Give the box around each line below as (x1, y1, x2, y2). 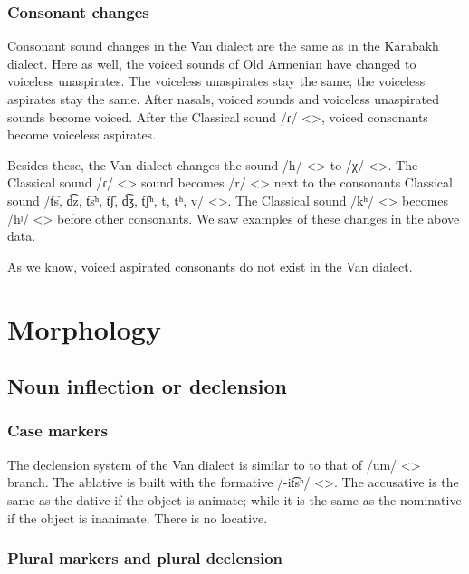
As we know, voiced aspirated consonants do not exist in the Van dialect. (7, 256, 413, 275)
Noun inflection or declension (7, 372, 288, 400)
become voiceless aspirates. (7, 125, 157, 144)
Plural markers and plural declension (7, 547, 283, 569)
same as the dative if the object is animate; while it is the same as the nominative (7, 490, 462, 509)
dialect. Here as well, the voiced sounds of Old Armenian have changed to (7, 53, 416, 72)
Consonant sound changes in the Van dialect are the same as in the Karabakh (7, 36, 439, 55)
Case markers (7, 419, 108, 442)
